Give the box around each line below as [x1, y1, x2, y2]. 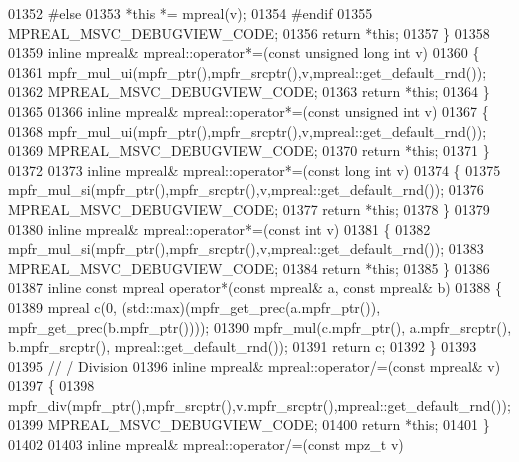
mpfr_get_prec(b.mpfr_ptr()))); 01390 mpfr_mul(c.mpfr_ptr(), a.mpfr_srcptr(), [8, 316, 512, 337]
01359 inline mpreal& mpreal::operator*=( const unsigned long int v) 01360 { [8, 42, 480, 63]
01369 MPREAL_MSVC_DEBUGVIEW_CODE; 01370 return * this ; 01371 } [8, 140, 490, 161]
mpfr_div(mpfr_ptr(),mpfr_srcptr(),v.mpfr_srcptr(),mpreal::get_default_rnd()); [8, 394, 511, 415]
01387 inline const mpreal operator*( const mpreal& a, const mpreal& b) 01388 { [8, 277, 502, 298]
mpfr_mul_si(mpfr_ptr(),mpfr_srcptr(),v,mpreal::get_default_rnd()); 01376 [8, 179, 484, 200]
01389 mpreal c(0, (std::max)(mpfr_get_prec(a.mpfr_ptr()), [8, 296, 381, 317]
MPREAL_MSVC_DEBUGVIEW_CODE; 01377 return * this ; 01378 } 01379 [8, 198, 490, 219]
